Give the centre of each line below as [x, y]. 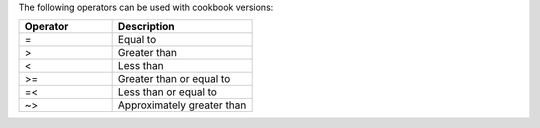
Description [146, 27]
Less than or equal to [167, 92]
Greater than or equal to [174, 79]
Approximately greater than [182, 105]
